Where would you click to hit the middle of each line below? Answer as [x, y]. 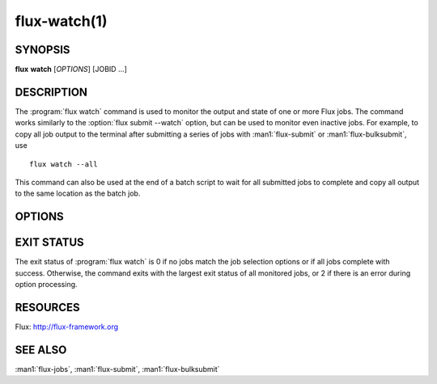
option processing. [46, 285]
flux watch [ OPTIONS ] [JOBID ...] [71, 70]
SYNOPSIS [42, 50]
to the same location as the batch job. [78, 193]
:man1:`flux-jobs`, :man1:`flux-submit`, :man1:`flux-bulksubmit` [117, 369]
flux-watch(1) [61, 21]
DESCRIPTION [51, 92]
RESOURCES [47, 307]
